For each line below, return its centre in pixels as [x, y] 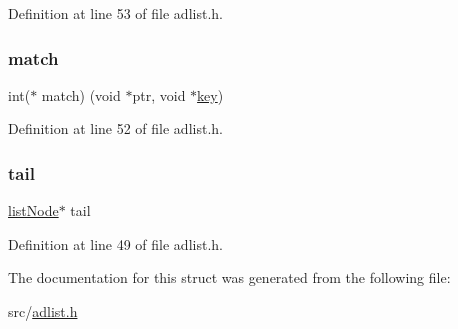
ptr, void [159, 94]
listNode [33, 210]
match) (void [81, 94]
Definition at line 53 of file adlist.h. [115, 13]
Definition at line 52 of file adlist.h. [115, 128]
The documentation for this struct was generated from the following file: [229, 277]
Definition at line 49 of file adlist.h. [115, 243]
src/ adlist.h [43, 311]
